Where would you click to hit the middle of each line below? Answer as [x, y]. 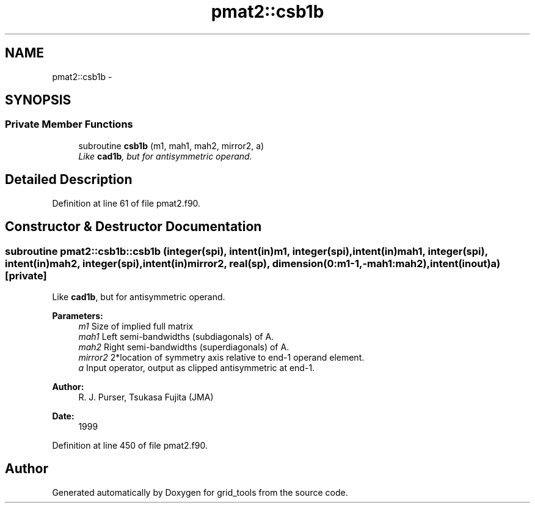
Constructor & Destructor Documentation [133, 227]
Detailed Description [69, 180]
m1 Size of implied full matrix [136, 326]
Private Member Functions [69, 124]
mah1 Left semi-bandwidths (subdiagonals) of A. [176, 336]
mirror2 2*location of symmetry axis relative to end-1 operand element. [221, 357]
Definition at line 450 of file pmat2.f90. [130, 445]
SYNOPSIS [38, 100]
